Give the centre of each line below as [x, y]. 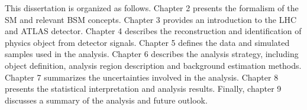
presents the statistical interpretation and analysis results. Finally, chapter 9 [143, 89]
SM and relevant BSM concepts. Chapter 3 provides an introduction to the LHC [151, 19]
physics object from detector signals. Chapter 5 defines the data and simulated [147, 42]
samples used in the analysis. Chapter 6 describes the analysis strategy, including [152, 54]
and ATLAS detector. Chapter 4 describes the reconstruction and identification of [153, 31]
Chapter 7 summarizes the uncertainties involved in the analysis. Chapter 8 [142, 77]
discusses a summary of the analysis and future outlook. [106, 100]
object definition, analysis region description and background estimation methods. [153, 65]
